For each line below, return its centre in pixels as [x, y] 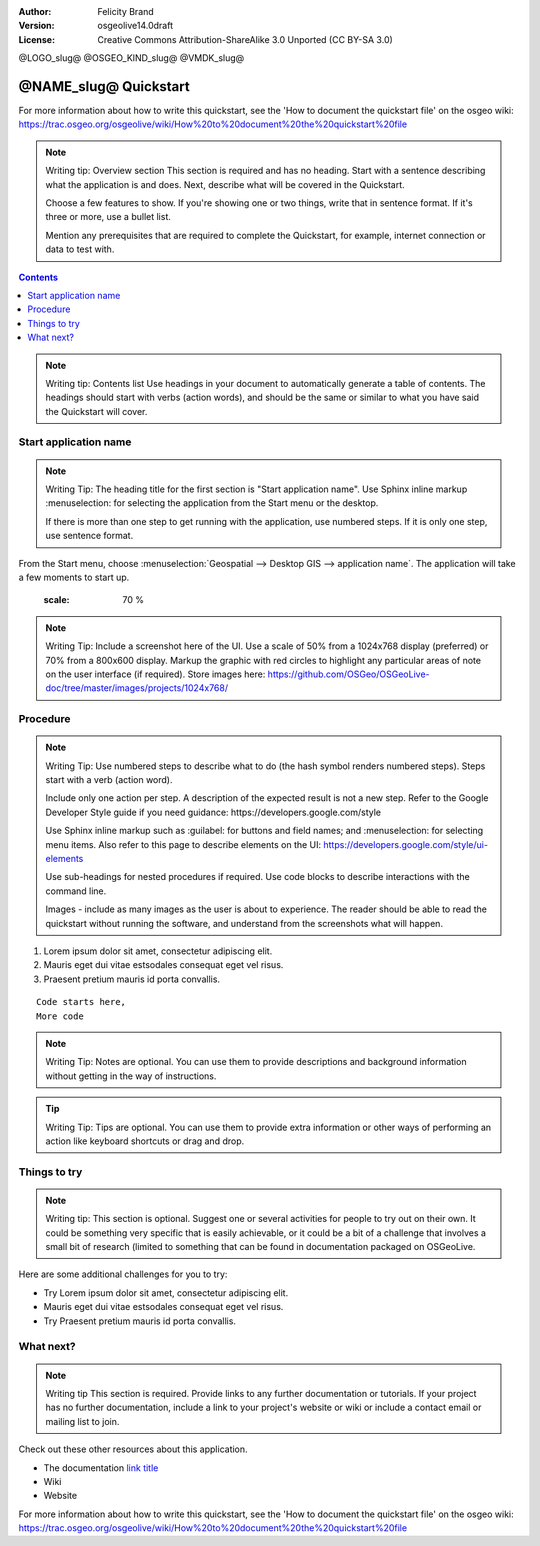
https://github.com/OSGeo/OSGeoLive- [348, 674]
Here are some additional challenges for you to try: [123, 1274]
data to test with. [80, 249]
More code [60, 1016]
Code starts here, [81, 1002]
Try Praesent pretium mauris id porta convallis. [140, 1321]
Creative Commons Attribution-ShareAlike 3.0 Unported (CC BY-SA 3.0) [245, 39]
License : [36, 39]
